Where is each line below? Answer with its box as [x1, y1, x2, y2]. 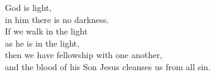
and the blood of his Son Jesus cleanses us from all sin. [5, 60, 211, 73]
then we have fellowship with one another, [5, 48, 162, 61]
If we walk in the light [5, 25, 88, 37]
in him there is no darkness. [5, 13, 109, 25]
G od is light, [5, 1, 52, 13]
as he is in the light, [5, 36, 79, 49]
